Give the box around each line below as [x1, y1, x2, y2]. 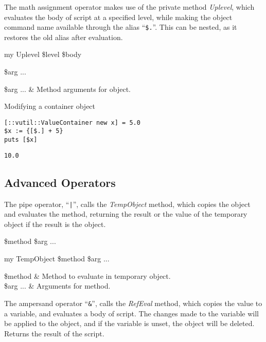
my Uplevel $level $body [4, 49, 82, 60]
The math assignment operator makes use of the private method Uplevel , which [4, 2, 255, 12]
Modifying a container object [4, 101, 96, 111]
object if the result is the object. [4, 218, 106, 229]
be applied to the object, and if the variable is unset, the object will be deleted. [4, 318, 255, 329]
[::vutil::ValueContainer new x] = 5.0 [4, 119, 140, 126]
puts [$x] [4, 136, 38, 144]
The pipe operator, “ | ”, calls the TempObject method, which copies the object [4, 198, 251, 209]
